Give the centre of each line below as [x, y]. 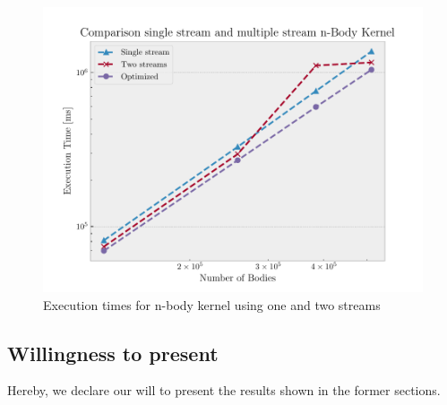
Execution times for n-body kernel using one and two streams [212, 304]
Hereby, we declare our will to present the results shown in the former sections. [224, 390]
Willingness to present [113, 353]
